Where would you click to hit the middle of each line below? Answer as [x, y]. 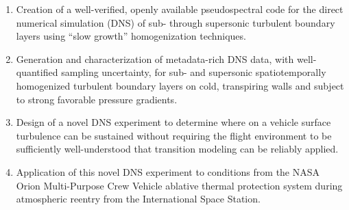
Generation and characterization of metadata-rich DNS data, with [155, 58]
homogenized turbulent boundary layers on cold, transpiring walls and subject [180, 85]
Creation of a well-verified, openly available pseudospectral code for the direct [180, 9]
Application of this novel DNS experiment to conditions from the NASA [168, 171]
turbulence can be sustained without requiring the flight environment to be [174, 135]
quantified [37, 72]
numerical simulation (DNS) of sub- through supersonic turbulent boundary [176, 22]
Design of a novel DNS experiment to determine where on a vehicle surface [173, 122]
